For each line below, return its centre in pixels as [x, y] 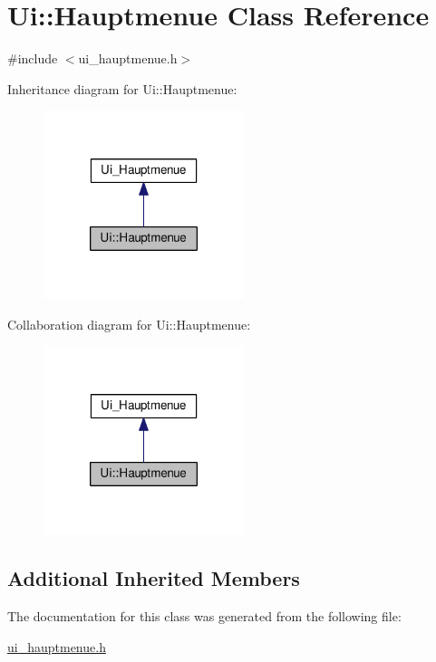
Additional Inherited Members [154, 578]
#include [33, 58]
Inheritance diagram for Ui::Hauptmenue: [122, 88]
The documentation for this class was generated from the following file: [204, 616]
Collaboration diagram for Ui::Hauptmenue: [129, 324]
